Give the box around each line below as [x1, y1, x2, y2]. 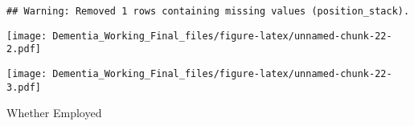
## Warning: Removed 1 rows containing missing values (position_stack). [6, 6, 410, 17]
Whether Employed [6, 104, 102, 121]
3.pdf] [6, 81, 41, 93]
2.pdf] [6, 43, 41, 55]
